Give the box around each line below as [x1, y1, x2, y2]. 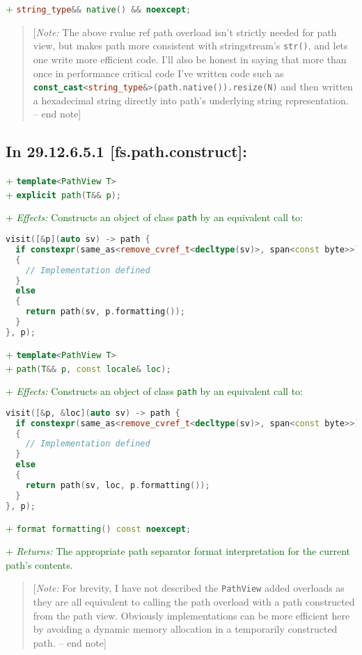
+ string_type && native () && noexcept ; [6, 1, 191, 15]
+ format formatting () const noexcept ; [6, 520, 191, 535]
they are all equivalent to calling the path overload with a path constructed [33, 595, 355, 609]
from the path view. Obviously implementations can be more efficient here [33, 608, 350, 622]
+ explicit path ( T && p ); [6, 186, 121, 201]
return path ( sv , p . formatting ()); [25, 307, 185, 317]
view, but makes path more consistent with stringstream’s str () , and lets [33, 38, 348, 53]
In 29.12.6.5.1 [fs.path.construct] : [6, 140, 247, 162]
